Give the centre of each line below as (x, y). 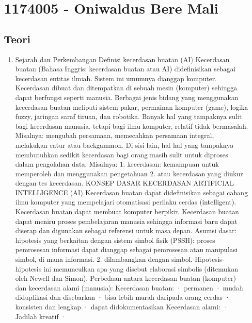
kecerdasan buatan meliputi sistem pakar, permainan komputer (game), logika (132, 107)
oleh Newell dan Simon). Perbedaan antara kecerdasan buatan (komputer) (126, 278)
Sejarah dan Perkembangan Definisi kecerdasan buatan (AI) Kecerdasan (122, 59)
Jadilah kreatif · (41, 316)
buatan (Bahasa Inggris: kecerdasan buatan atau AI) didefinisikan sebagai (125, 69)
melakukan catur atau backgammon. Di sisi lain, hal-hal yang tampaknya (124, 144)
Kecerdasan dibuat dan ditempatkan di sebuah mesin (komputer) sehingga (126, 88)
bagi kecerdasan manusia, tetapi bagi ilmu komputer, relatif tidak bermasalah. (132, 126)
